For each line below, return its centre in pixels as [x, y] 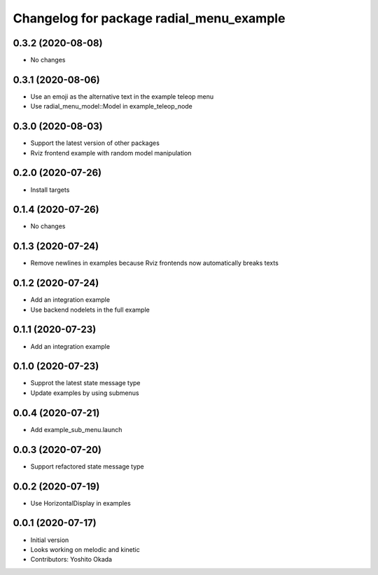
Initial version [50, 540]
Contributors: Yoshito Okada [71, 560]
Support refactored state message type [87, 466]
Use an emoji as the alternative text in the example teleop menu [122, 96]
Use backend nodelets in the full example [90, 310]
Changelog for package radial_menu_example [149, 18]
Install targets [50, 190]
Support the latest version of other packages [95, 143]
